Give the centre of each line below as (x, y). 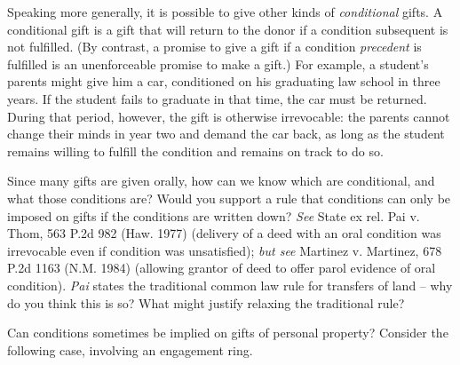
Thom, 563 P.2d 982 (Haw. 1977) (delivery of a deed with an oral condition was (224, 233)
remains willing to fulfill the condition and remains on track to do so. (195, 151)
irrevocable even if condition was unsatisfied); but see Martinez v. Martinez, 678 (225, 250)
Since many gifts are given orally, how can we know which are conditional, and (221, 181)
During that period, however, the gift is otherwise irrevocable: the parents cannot (229, 116)
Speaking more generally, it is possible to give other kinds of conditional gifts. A (225, 12)
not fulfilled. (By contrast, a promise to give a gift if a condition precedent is (214, 47)
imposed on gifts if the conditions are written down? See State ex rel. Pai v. (214, 215)
